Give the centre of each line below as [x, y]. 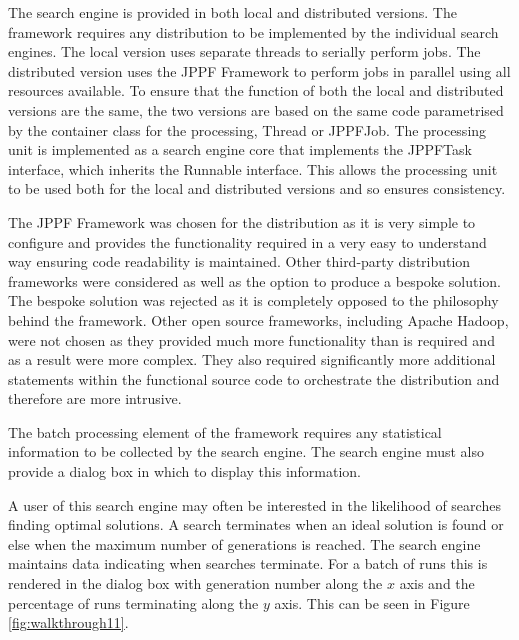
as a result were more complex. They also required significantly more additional [252, 359]
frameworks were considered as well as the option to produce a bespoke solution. [254, 280]
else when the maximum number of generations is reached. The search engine [244, 543]
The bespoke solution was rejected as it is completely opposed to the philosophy [253, 300]
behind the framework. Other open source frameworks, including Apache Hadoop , [258, 319]
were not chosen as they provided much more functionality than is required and [251, 339]
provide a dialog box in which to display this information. [185, 471]
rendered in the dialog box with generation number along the [195, 583]
